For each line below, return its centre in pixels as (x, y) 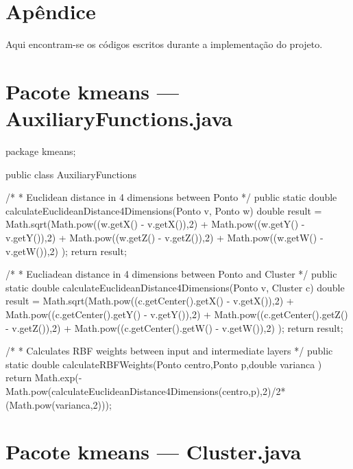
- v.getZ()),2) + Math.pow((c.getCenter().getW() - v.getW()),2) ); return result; (174, 327)
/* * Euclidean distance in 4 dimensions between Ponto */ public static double (171, 197)
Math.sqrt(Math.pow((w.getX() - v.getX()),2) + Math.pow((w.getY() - (155, 224)
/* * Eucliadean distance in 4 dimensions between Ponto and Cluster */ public (171, 274)
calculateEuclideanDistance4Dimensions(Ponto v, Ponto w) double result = (164, 210)
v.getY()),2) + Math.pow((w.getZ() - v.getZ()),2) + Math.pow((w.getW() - (165, 237)
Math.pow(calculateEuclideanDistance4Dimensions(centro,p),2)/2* (146, 390)
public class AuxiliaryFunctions (71, 174)
